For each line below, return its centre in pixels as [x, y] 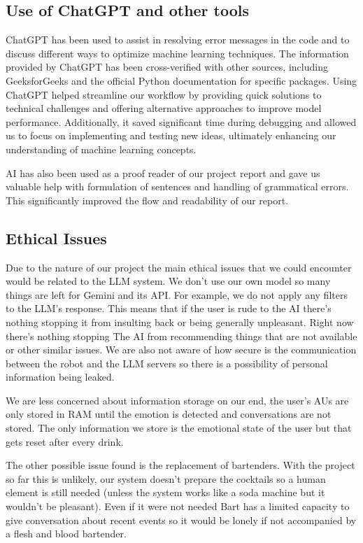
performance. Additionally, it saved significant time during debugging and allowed [181, 121]
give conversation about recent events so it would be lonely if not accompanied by [181, 520]
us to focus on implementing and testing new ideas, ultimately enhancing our [171, 135]
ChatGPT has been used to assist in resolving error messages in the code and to [178, 40]
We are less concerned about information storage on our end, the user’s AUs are [177, 400]
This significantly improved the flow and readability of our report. [147, 200]
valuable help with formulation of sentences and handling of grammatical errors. [177, 186]
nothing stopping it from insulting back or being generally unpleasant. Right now [180, 322]
